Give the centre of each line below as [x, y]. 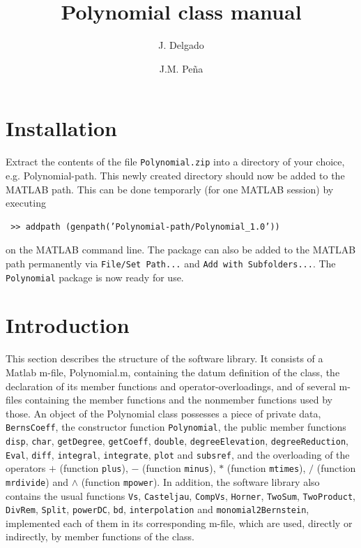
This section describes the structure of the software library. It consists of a [164, 358]
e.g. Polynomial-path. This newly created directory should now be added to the [175, 175]
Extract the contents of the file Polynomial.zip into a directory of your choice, [175, 162]
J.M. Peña [181, 68]
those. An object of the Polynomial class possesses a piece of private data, [163, 413]
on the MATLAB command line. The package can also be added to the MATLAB [181, 250]
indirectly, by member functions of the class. [100, 536]
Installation [61, 128]
